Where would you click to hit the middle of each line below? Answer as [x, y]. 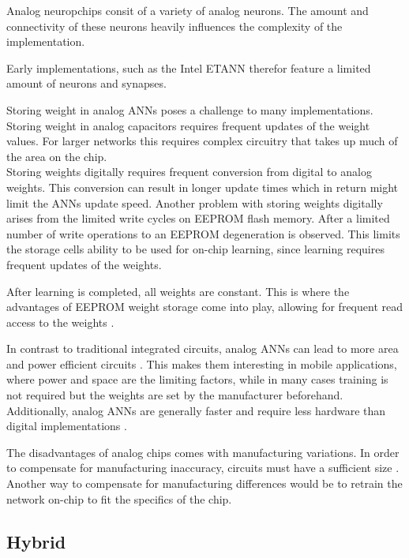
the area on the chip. [57, 156]
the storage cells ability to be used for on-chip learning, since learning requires [195, 249]
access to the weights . [60, 322]
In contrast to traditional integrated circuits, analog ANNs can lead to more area [203, 348]
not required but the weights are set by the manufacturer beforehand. [175, 395]
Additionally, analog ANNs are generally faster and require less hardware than [196, 410]
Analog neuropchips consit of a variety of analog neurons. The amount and [188, 10]
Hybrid [36, 541]
